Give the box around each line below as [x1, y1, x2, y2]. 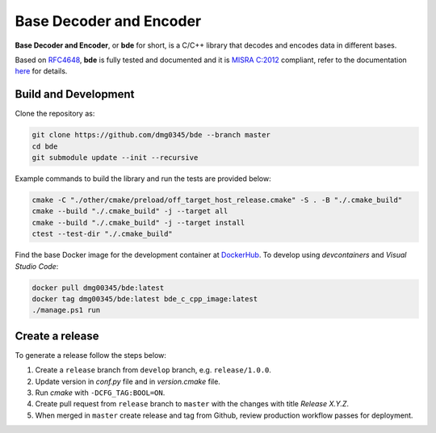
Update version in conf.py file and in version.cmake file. [35, 376, 221, 386]
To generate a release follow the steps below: [15, 350, 167, 359]
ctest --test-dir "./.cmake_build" [31, 229, 173, 238]
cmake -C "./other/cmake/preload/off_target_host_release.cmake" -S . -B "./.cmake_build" [31, 195, 403, 204]
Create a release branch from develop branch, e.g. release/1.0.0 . [35, 365, 272, 375]
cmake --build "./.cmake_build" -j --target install [31, 218, 245, 227]
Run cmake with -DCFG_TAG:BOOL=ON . [35, 388, 166, 397]
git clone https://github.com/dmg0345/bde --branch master [31, 130, 270, 140]
